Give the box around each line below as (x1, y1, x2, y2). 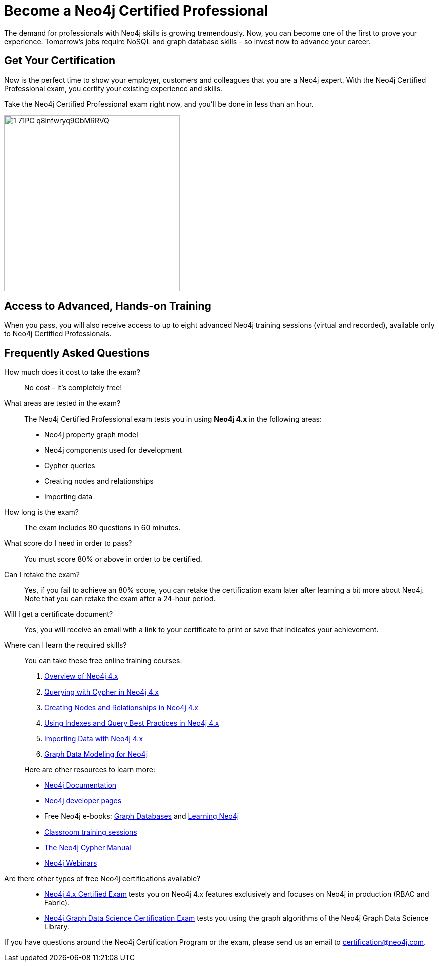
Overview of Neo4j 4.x (44, 672, 118, 681)
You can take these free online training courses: (24, 656, 182, 665)
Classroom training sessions (44, 827, 137, 837)
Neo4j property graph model (44, 430, 138, 439)
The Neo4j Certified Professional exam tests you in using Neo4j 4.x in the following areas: (24, 415, 322, 424)
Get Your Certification (4, 54, 116, 67)
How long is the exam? (4, 508, 79, 517)
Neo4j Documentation (44, 781, 117, 790)
